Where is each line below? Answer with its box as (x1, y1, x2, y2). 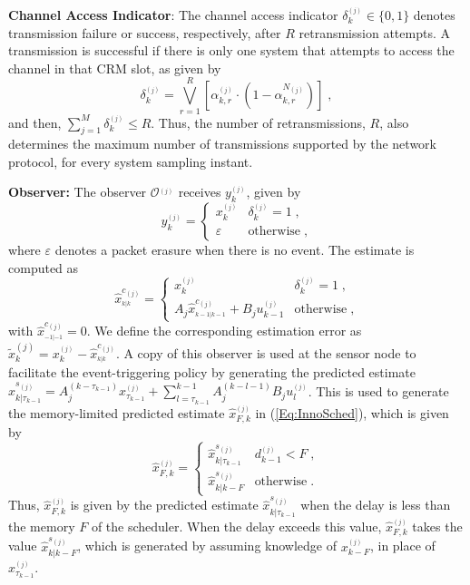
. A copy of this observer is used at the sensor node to (115, 343, 416, 362)
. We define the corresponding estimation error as (86, 321, 362, 340)
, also (379, 112, 409, 132)
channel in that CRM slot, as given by (8, 58, 221, 77)
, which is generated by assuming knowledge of (77, 536, 337, 555)
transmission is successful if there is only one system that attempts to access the (8, 41, 455, 60)
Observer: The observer (8, 182, 147, 201)
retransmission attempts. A (299, 23, 450, 42)
